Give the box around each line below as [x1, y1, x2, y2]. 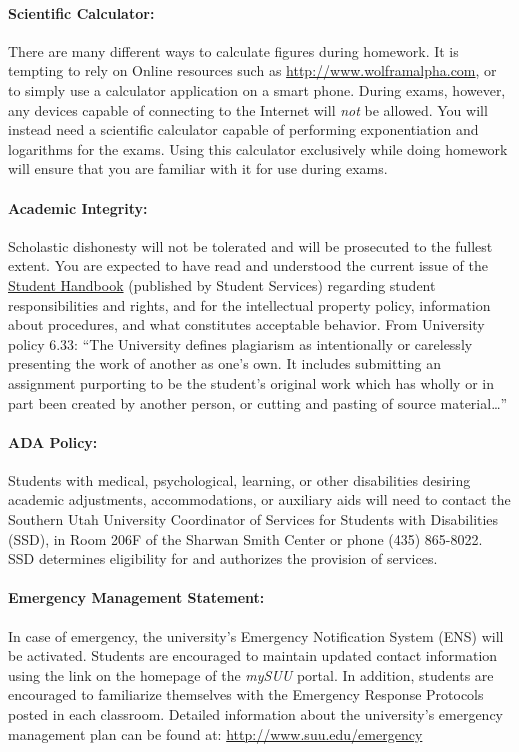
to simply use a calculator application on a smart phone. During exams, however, [8, 79, 506, 100]
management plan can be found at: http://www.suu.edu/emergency [8, 723, 423, 744]
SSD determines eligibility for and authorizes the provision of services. [8, 548, 438, 569]
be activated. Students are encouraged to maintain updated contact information [8, 645, 498, 666]
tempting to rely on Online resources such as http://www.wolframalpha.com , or [8, 60, 497, 81]
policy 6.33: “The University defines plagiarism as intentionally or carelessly [8, 333, 473, 354]
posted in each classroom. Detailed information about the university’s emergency [8, 704, 504, 725]
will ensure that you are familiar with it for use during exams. [8, 158, 388, 179]
